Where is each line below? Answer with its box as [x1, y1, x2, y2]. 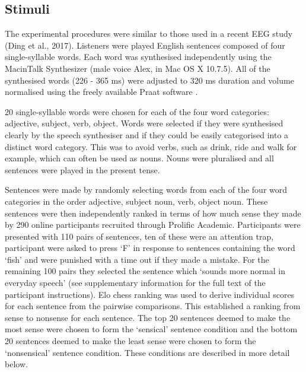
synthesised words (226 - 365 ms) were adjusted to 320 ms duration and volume [5, 74, 294, 86]
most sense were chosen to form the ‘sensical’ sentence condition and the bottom [5, 323, 298, 335]
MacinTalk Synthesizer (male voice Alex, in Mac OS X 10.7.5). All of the [5, 62, 270, 74]
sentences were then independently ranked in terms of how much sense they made [5, 206, 301, 219]
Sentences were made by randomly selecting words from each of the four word [5, 183, 288, 196]
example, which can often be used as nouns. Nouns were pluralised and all [5, 152, 274, 164]
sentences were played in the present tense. [5, 163, 160, 176]
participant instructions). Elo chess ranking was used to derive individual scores [5, 288, 295, 300]
